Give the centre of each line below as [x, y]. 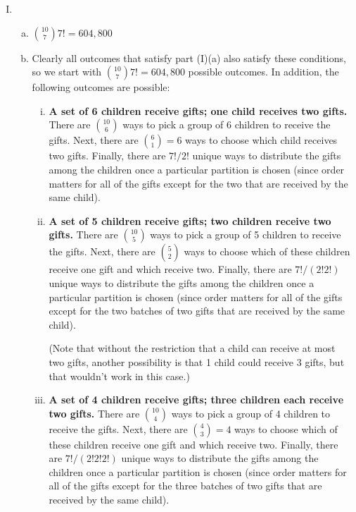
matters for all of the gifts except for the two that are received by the [198, 183]
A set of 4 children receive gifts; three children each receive [196, 400]
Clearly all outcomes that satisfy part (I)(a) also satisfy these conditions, [189, 57]
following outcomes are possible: [101, 87]
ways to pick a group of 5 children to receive [246, 234]
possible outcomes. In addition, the [263, 72]
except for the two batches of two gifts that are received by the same [197, 311]
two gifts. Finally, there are [107, 156]
